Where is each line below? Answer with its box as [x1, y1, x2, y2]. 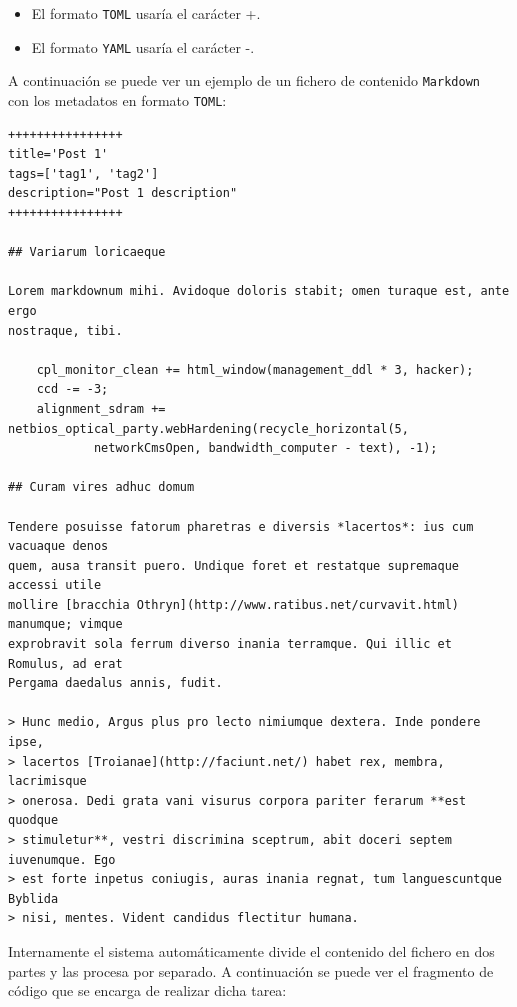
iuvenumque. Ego [8, 852, 116, 867]
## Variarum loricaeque [8, 245, 166, 260]
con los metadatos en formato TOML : [8, 89, 227, 110]
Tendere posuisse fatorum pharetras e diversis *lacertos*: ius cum [8, 519, 474, 534]
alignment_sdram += [36, 401, 166, 416]
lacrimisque [8, 774, 87, 789]
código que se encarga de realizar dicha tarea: [8, 980, 287, 1001]
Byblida [8, 891, 59, 906]
